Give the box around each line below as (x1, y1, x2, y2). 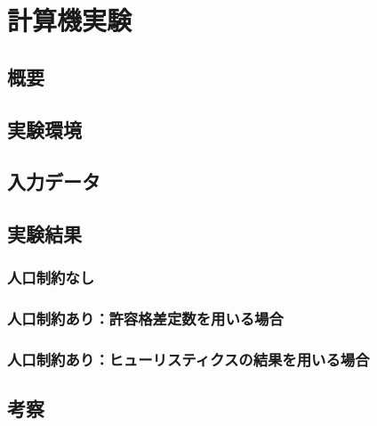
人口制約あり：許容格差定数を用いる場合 (7, 307, 284, 330)
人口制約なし (7, 266, 95, 289)
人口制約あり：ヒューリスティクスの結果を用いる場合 (7, 348, 370, 371)
